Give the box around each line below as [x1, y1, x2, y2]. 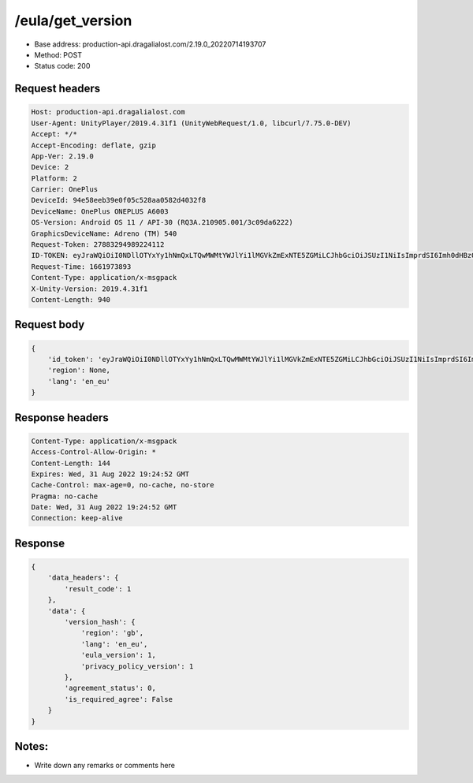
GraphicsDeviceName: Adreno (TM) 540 [31, 229, 177, 238]
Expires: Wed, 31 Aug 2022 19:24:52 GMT [31, 469, 189, 479]
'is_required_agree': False [64, 695, 173, 703]
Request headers [14, 82, 101, 95]
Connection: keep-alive [31, 513, 124, 523]
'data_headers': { [47, 573, 119, 583]
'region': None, [47, 366, 110, 375]
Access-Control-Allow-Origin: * [31, 448, 157, 457]
